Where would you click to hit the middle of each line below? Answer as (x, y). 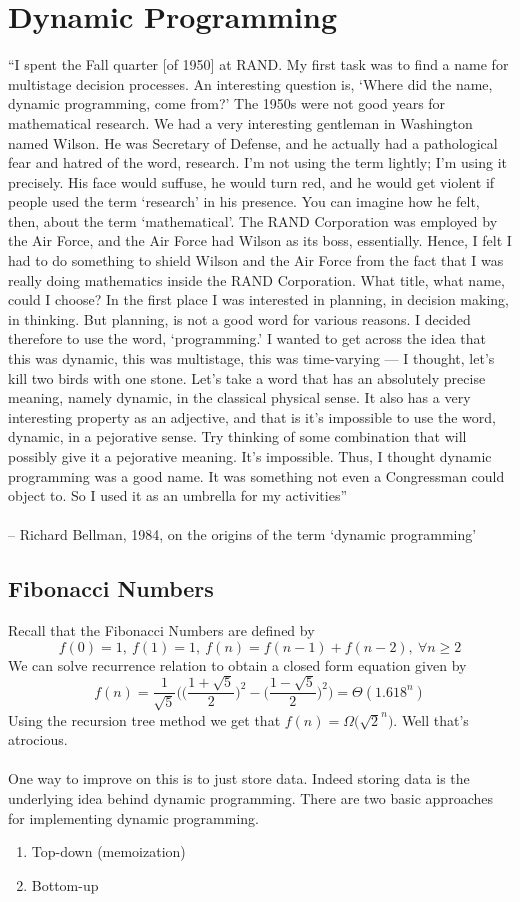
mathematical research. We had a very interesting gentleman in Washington (240, 122)
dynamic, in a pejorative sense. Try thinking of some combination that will (237, 436)
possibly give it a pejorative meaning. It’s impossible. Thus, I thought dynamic (250, 456)
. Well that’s (431, 719)
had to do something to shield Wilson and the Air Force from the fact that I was (256, 260)
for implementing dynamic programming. (133, 817)
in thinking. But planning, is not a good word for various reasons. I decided (239, 318)
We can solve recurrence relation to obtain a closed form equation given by (237, 664)
